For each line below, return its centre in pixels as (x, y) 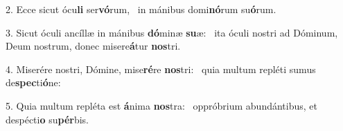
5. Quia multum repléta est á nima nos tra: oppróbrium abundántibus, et (161, 105)
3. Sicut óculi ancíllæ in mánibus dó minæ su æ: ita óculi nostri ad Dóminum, (172, 32)
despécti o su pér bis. (47, 119)
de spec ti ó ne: (33, 82)
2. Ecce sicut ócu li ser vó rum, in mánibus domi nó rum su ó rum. (141, 9)
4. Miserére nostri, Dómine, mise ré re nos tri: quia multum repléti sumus (161, 69)
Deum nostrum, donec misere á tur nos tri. (93, 46)
